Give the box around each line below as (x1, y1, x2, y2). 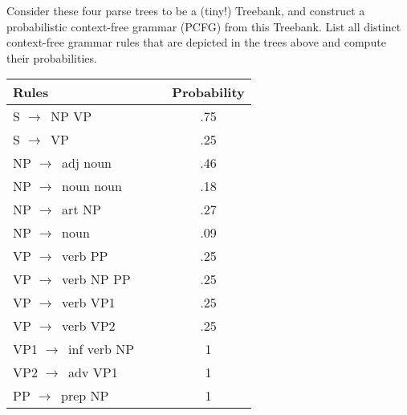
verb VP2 (62, 316, 116, 336)
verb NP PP (62, 270, 131, 289)
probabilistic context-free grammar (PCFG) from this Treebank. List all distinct (6, 18, 401, 35)
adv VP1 (68, 363, 118, 382)
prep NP (61, 386, 109, 405)
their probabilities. (6, 49, 97, 66)
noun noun (62, 177, 122, 196)
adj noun (62, 153, 112, 173)
